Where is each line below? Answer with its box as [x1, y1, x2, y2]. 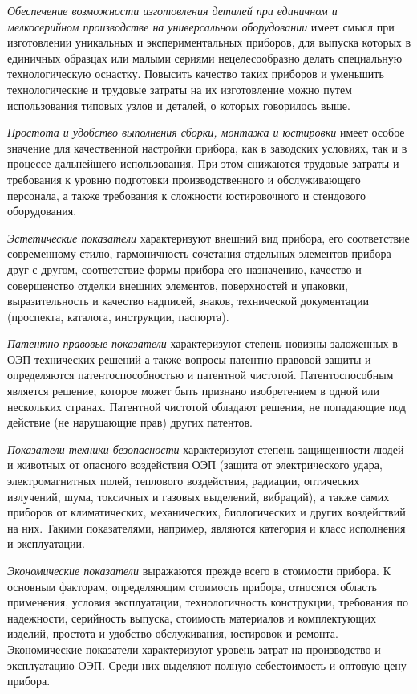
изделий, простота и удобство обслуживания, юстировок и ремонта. [7, 625, 338, 642]
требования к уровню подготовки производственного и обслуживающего [7, 170, 361, 187]
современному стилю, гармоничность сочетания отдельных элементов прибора [7, 245, 391, 262]
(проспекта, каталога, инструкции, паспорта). [7, 308, 229, 325]
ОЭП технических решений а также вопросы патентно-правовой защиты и [7, 350, 371, 367]
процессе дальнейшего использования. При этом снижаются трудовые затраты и [7, 155, 399, 172]
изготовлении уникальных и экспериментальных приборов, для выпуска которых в [7, 34, 411, 51]
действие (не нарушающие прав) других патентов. [7, 414, 253, 431]
